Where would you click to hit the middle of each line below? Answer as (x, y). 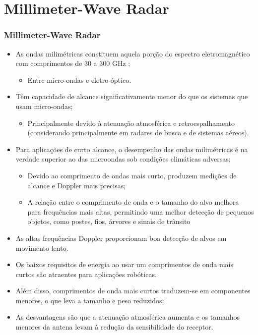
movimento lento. (42, 248)
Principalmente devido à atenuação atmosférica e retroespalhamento (131, 123)
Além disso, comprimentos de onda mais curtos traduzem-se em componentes (133, 291)
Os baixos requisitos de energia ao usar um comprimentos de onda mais (124, 264)
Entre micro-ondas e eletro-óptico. (79, 80)
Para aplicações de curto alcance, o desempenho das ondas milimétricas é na (132, 149)
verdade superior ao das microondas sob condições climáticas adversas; (123, 159)
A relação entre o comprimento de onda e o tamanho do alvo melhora (133, 202)
